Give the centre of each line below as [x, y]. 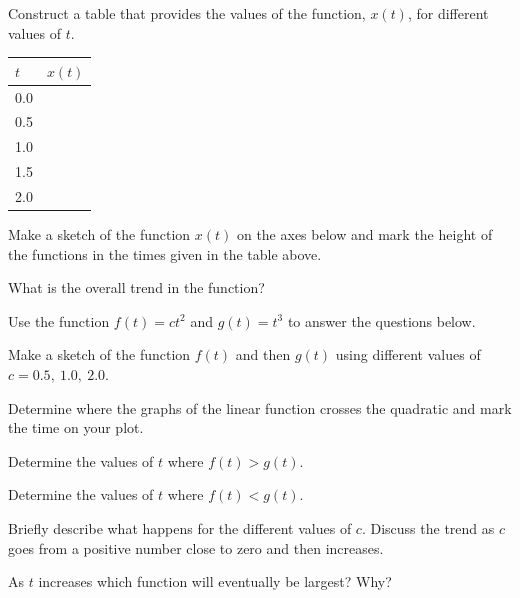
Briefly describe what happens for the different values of [180, 527]
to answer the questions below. [381, 320]
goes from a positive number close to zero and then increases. [196, 547]
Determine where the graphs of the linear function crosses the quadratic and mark [260, 407]
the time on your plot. [76, 427]
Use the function [59, 320]
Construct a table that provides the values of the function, [187, 13]
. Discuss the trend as [428, 527]
